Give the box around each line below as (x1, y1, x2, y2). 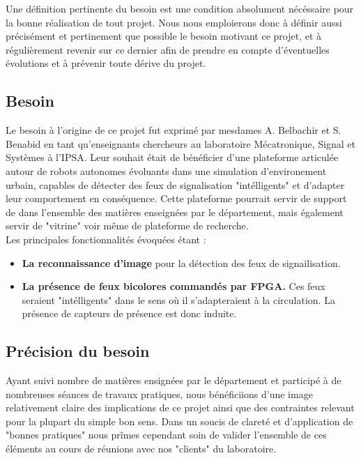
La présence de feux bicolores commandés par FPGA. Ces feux (22, 279, 325, 293)
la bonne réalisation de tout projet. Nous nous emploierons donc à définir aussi (6, 15, 342, 29)
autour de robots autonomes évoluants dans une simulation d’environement (6, 163, 327, 178)
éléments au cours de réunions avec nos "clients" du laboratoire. (6, 441, 277, 456)
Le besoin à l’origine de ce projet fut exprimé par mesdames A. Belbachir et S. (6, 123, 341, 137)
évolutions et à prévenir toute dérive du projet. (6, 56, 206, 70)
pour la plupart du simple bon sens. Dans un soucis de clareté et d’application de (6, 413, 353, 428)
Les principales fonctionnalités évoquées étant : (6, 231, 206, 246)
